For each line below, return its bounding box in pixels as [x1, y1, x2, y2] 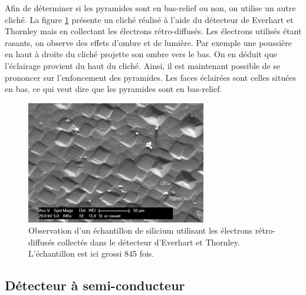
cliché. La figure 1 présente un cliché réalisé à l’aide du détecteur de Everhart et [5, 13, 294, 25]
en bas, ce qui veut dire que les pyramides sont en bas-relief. [5, 83, 222, 95]
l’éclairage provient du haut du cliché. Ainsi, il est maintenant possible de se [5, 59, 281, 71]
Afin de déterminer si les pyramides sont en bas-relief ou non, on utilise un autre [5, 2, 296, 14]
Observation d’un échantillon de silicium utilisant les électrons [28, 224, 253, 237]
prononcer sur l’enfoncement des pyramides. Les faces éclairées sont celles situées [5, 71, 297, 83]
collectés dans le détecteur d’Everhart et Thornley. [57, 235, 240, 248]
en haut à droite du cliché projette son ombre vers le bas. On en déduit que [5, 48, 277, 60]
